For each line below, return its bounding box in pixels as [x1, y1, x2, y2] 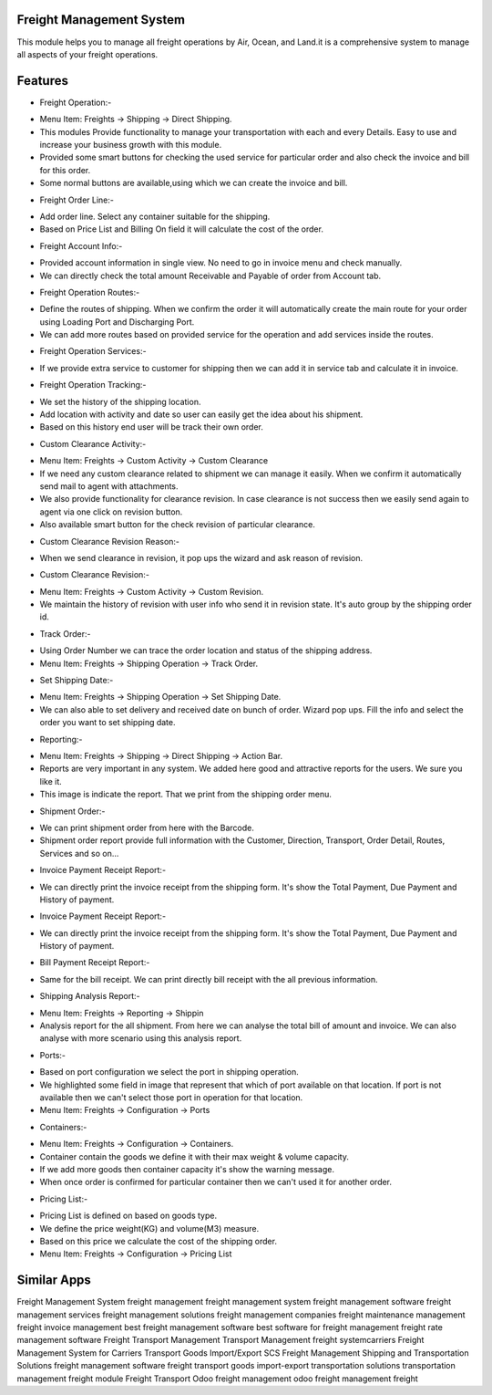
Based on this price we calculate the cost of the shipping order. [39, 1235, 278, 1246]
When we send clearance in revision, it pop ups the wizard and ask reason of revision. [39, 552, 364, 563]
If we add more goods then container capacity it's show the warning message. [39, 1163, 335, 1174]
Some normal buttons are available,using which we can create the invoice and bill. [39, 178, 348, 189]
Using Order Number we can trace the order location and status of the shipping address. [39, 645, 373, 656]
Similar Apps [16, 1273, 91, 1288]
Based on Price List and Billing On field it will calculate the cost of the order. [39, 224, 323, 234]
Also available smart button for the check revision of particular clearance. [39, 519, 316, 530]
